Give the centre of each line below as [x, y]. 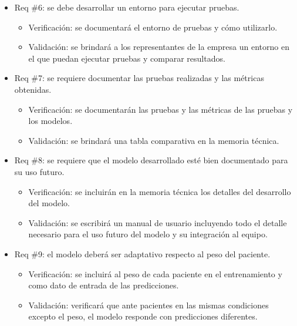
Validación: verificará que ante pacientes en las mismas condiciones [148, 305]
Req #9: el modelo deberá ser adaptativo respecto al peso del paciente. [142, 253]
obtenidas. [33, 89]
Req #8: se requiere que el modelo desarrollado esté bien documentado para [151, 160]
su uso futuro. [39, 171]
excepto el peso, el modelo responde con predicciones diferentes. [143, 316]
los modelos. [50, 121]
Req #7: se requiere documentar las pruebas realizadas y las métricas [139, 78]
